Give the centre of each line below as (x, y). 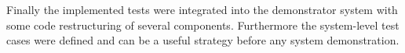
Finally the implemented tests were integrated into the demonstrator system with (202, 9)
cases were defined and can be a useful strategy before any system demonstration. (203, 40)
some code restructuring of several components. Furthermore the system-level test (203, 25)
